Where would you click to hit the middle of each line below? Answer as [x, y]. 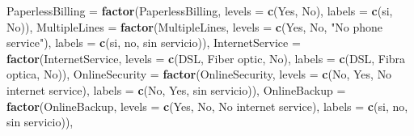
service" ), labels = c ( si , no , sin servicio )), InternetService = [154, 42]
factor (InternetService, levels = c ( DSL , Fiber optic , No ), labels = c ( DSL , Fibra [206, 58]
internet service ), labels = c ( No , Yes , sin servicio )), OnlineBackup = [176, 89]
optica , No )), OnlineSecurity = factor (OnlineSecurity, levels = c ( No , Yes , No [199, 74]
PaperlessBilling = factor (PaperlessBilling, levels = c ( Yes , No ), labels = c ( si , [200, 11]
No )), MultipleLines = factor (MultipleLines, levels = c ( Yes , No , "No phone [195, 26]
